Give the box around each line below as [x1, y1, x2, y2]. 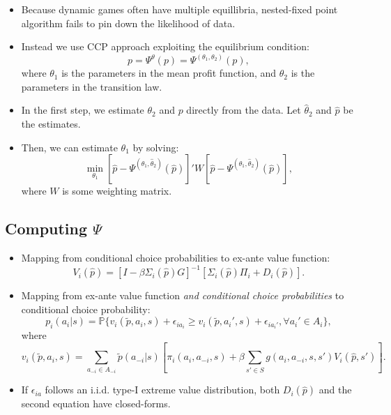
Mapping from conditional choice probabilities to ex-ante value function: [21, 250, 330, 264]
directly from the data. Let [186, 103, 301, 117]
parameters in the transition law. [21, 79, 162, 93]
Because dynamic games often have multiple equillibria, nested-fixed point [21, 2, 338, 16]
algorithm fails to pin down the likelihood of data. [21, 15, 236, 30]
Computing [5, 218, 88, 239]
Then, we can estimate [21, 139, 118, 154]
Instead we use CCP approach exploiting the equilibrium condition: [21, 39, 309, 54]
